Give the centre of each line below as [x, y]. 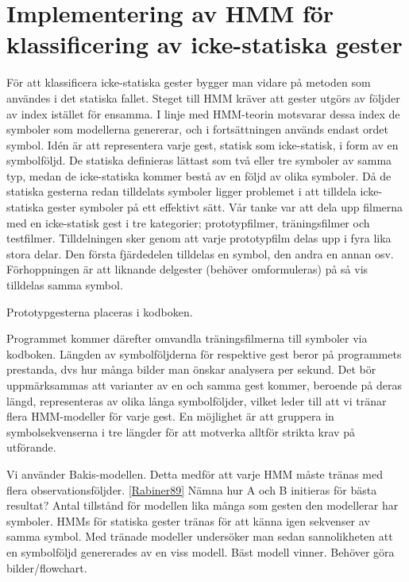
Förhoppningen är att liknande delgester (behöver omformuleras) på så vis [187, 269]
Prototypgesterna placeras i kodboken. [100, 311]
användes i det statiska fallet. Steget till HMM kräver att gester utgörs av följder [203, 97]
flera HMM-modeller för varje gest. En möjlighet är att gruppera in [170, 416]
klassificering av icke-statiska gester [204, 44]
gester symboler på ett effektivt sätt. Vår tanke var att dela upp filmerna [225, 207]
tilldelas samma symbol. [65, 285]
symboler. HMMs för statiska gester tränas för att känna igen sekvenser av [188, 520]
